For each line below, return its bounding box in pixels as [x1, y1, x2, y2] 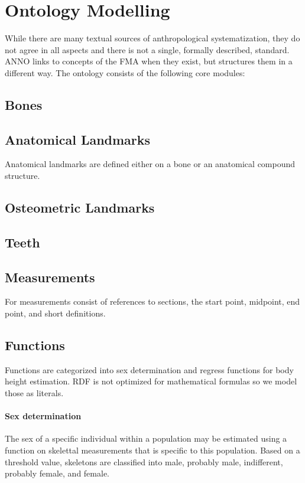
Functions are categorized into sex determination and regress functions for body [5, 363, 294, 376]
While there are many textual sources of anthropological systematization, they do [5, 32, 300, 44]
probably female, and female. [5, 467, 110, 479]
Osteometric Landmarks [5, 198, 155, 217]
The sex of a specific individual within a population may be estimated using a [5, 432, 287, 445]
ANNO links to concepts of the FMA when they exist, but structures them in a [5, 55, 293, 67]
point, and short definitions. [5, 307, 106, 319]
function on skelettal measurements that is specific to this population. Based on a [5, 444, 300, 456]
